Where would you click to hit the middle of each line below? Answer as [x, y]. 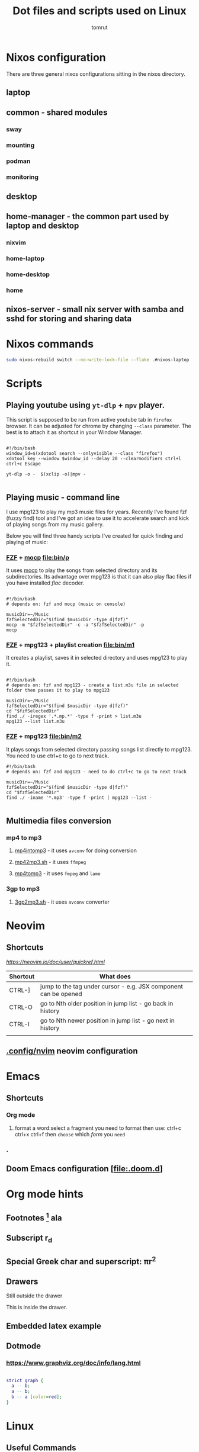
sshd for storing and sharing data [69, 319]
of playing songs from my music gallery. [55, 524]
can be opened [61, 994]
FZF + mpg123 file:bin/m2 [44, 737]
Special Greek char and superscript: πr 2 [81, 1260]
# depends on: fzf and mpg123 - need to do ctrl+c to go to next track [96, 772]
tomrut [99, 27]
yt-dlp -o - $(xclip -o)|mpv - [46, 474]
